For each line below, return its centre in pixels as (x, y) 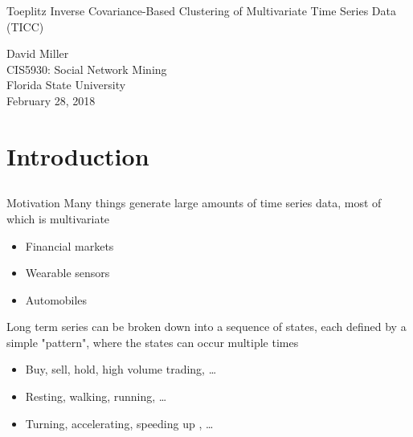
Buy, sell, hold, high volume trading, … (121, 369)
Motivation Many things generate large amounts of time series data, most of (194, 203)
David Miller (38, 53)
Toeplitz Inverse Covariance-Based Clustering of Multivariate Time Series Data (202, 10)
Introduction (78, 155)
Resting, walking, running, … (96, 396)
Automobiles (56, 299)
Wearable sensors (67, 273)
